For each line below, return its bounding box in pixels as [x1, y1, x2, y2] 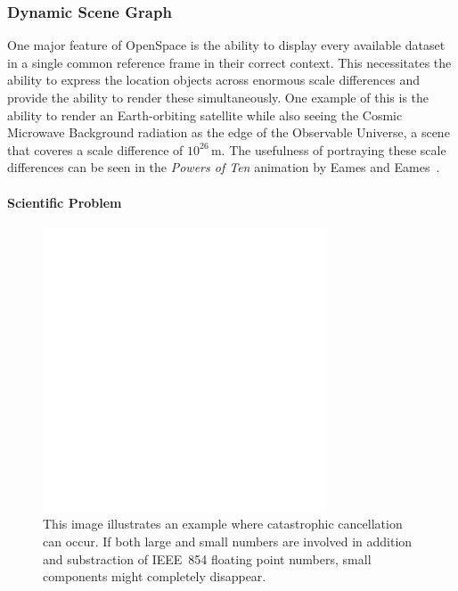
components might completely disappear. [43, 567, 266, 586]
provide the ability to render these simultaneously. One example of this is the [7, 88, 429, 106]
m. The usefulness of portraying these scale [210, 140, 446, 159]
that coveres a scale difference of [7, 140, 184, 159]
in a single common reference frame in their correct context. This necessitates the [7, 53, 452, 71]
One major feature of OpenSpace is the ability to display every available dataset [7, 36, 446, 54]
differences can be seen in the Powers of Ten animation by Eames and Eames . [7, 158, 440, 176]
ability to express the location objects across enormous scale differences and [7, 70, 421, 89]
